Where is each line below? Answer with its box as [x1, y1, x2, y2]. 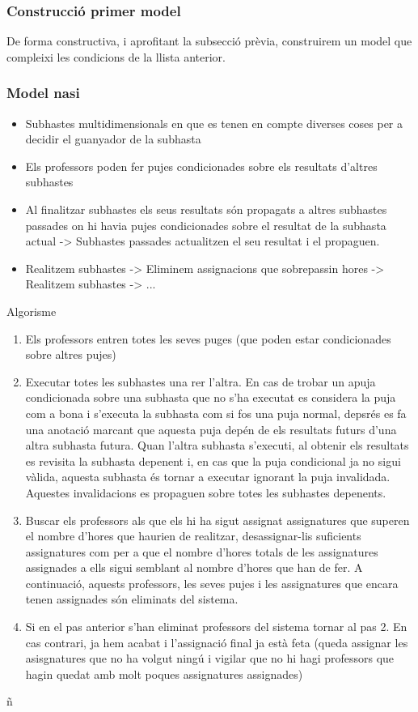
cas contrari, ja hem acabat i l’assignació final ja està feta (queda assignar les [25, 633, 408, 650]
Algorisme [6, 302, 57, 319]
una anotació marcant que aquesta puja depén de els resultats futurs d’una [25, 420, 397, 437]
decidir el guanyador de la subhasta [25, 130, 201, 147]
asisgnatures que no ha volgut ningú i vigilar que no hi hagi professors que [25, 650, 395, 667]
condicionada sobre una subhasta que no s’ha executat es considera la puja [25, 389, 396, 406]
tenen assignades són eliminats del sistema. [25, 590, 239, 608]
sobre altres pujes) [25, 346, 116, 363]
